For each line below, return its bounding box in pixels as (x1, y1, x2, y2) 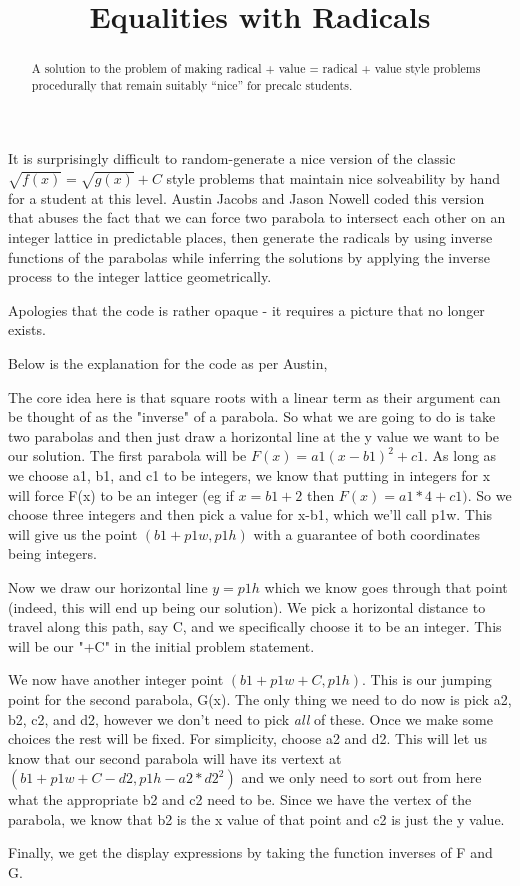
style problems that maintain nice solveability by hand (166, 168, 501, 189)
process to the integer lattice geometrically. (8, 266, 272, 287)
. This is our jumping (362, 669, 492, 690)
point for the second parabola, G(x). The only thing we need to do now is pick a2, (8, 688, 512, 709)
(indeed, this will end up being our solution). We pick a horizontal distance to (8, 596, 486, 617)
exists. (8, 319, 46, 340)
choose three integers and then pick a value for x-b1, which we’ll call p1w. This (8, 504, 493, 525)
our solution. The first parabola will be (8, 445, 247, 466)
